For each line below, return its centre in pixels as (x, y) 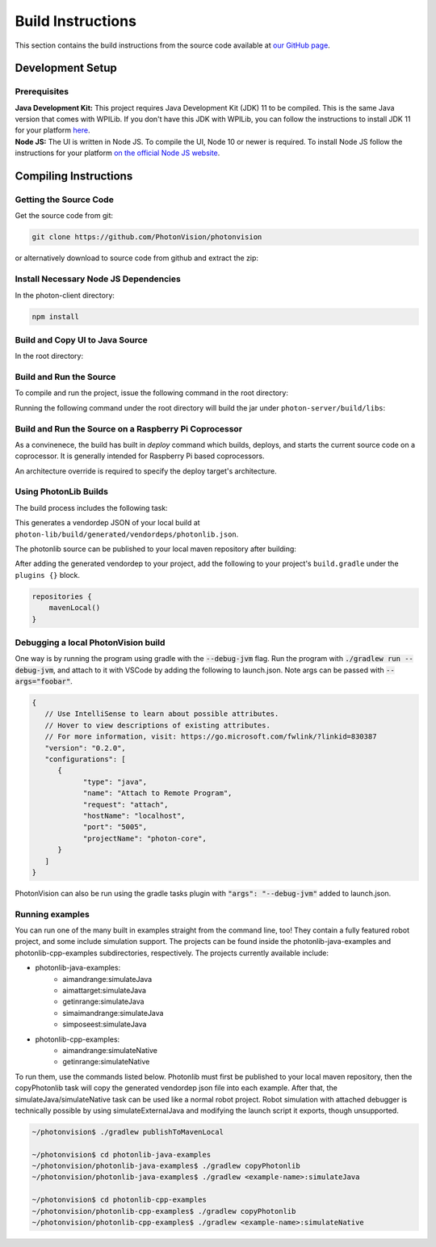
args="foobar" (43, 682)
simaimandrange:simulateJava (113, 1013)
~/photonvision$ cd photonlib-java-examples (122, 1154)
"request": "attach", (126, 805)
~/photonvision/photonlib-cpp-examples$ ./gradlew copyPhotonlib (164, 1211)
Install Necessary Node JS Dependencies (98, 279)
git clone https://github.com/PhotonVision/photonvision (147, 237)
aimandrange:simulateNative (110, 1050)
